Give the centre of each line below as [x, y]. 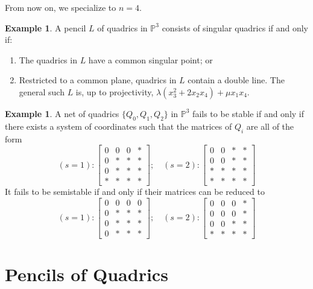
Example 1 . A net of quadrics [62, 113]
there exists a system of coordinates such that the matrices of [119, 126]
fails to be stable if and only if [248, 113]
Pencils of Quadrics [87, 274]
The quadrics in [48, 59]
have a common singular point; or [150, 59]
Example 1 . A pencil [46, 27]
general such [42, 91]
